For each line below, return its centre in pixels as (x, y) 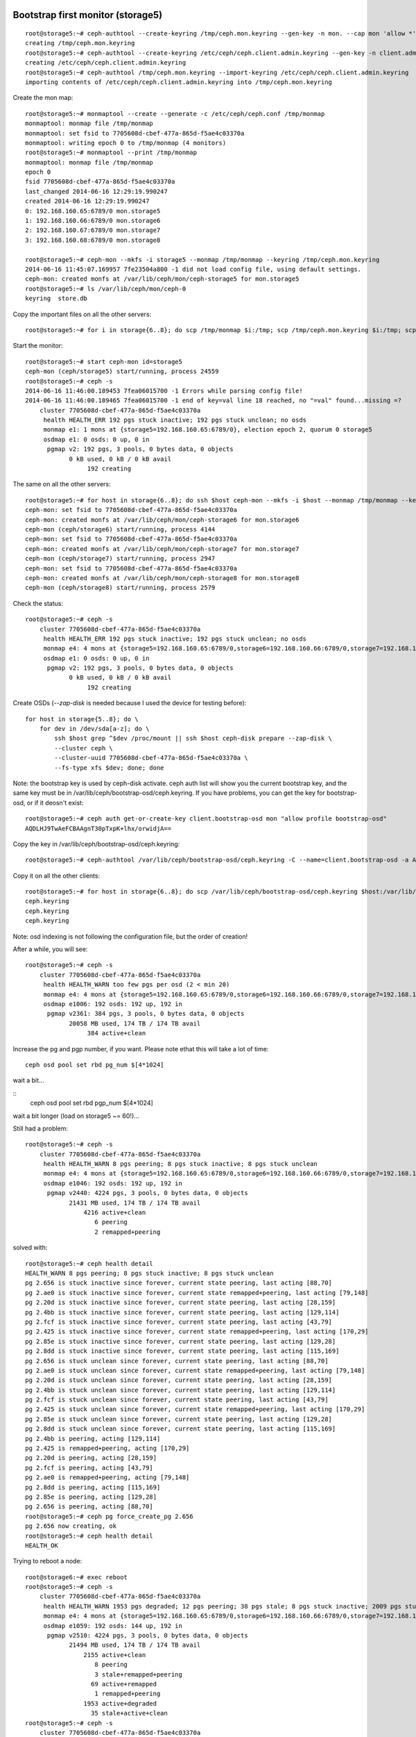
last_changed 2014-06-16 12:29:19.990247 (96, 191)
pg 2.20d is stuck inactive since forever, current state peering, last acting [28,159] (181, 1302)
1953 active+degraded (120, 1703)
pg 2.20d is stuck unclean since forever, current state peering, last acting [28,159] (179, 1380)
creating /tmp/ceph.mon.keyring (80, 43)
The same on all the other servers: (62, 484)
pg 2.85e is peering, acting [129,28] (91, 1497)
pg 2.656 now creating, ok (71, 1526)
